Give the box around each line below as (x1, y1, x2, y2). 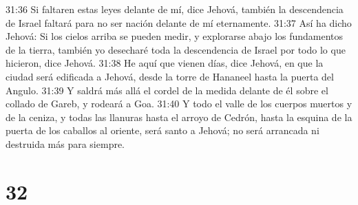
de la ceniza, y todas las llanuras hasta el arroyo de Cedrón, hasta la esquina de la (6, 109, 352, 124)
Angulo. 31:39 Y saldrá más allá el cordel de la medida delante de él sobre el (6, 83, 328, 97)
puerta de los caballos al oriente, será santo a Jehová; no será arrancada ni (6, 123, 319, 138)
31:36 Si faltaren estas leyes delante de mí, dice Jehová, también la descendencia (6, 2, 344, 16)
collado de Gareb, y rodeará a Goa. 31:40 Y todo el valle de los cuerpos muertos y (6, 96, 352, 111)
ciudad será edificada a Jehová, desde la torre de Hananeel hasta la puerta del (6, 69, 334, 83)
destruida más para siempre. (6, 136, 125, 151)
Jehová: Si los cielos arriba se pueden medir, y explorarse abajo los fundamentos (6, 29, 344, 43)
